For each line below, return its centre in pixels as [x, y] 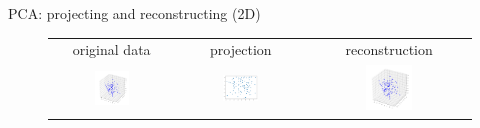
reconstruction [389, 49]
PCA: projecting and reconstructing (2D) [134, 13]
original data [111, 49]
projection [241, 49]
